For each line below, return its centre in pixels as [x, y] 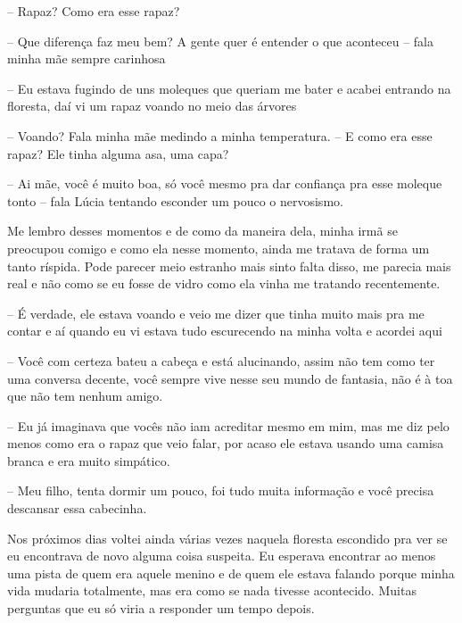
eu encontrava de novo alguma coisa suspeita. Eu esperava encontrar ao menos [222, 556]
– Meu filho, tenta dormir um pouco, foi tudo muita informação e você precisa [221, 490]
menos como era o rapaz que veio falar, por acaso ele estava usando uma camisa [226, 443]
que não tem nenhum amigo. [85, 396]
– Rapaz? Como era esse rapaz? [94, 11]
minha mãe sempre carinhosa [87, 58]
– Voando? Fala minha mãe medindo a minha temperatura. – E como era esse [220, 135]
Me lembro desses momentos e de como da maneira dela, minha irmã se [202, 231]
